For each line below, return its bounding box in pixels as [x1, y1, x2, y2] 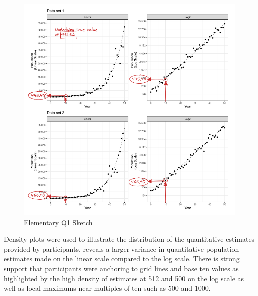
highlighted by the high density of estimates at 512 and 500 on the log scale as [4, 273, 244, 283]
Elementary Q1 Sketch [24, 217, 93, 227]
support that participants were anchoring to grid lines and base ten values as [4, 263, 239, 273]
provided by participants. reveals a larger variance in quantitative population [4, 243, 239, 254]
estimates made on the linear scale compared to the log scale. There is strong [4, 253, 240, 264]
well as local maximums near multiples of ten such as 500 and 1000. [4, 283, 211, 293]
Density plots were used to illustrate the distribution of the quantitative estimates [4, 234, 255, 244]
